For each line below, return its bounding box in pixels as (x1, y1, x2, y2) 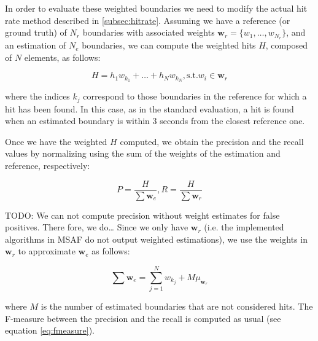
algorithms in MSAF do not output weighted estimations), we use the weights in (5, 232, 308, 245)
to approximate (18, 245, 76, 257)
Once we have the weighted (5, 135, 107, 147)
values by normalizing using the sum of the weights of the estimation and (5, 147, 281, 160)
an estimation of (5, 39, 66, 52)
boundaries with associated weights (82, 26, 215, 39)
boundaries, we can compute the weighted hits (82, 39, 256, 52)
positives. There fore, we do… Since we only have (5, 221, 188, 233)
